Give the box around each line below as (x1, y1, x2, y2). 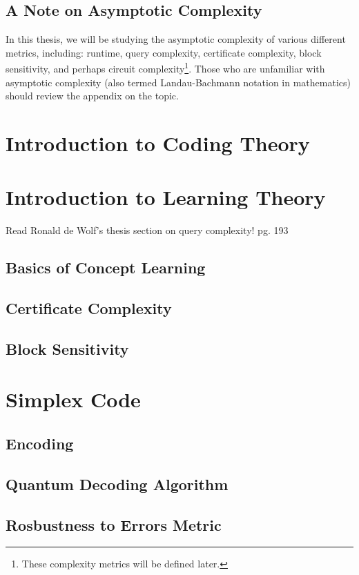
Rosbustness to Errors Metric (6, 514, 222, 535)
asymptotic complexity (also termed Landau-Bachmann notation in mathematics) (6, 75, 351, 89)
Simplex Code (6, 385, 141, 413)
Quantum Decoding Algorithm (6, 473, 229, 494)
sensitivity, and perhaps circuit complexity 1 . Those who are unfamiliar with (6, 59, 325, 76)
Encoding (6, 433, 74, 454)
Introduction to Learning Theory (6, 183, 326, 211)
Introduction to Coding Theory (6, 129, 310, 157)
